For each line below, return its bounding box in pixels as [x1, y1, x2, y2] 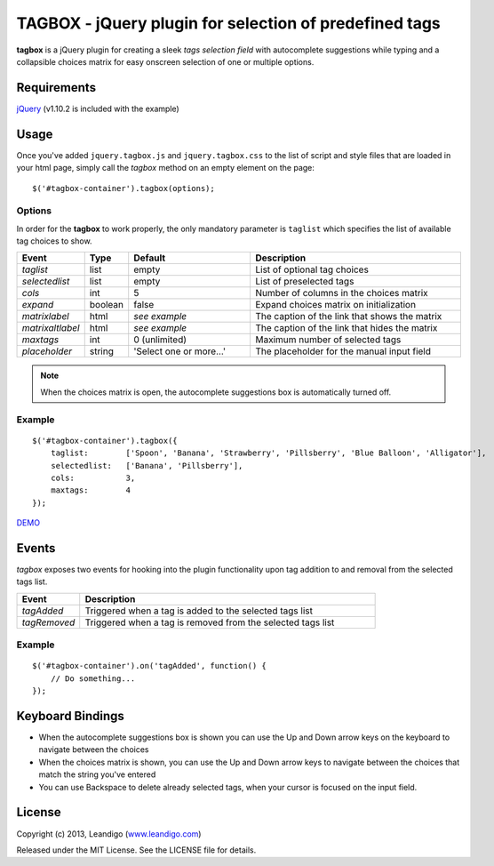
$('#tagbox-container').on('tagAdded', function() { [32, 661, 267, 671]
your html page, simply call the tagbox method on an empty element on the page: [16, 163, 315, 173]
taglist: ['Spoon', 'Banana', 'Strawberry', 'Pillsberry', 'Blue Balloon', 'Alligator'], [50, 448, 487, 458]
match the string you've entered [38, 769, 156, 780]
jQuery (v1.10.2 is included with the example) [16, 103, 179, 114]
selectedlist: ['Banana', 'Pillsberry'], [50, 461, 243, 470]
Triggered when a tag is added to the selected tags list [84, 605, 313, 617]
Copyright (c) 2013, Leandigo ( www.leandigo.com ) [16, 828, 202, 839]
